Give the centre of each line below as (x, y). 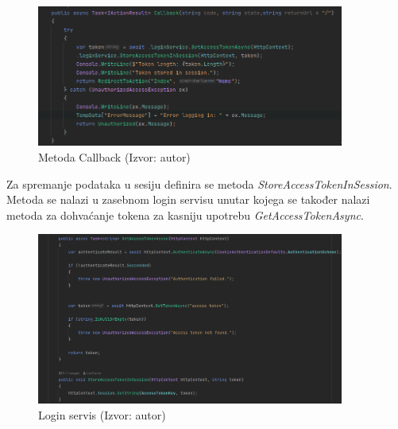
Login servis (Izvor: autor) (102, 414)
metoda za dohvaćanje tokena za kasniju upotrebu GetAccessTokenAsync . (185, 214)
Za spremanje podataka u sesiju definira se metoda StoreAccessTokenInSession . (199, 183)
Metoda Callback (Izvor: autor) (114, 156)
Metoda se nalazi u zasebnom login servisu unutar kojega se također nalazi (188, 199)
